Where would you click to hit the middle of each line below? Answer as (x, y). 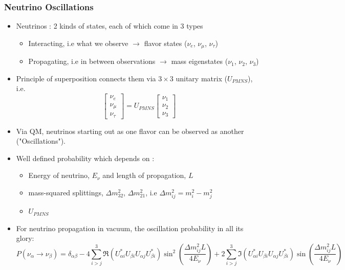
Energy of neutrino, (59, 175)
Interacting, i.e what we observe (78, 43)
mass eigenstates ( (200, 61)
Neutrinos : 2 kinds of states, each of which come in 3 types (110, 26)
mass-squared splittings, (66, 192)
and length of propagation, (144, 175)
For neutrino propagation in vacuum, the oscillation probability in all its (130, 228)
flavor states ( (166, 43)
